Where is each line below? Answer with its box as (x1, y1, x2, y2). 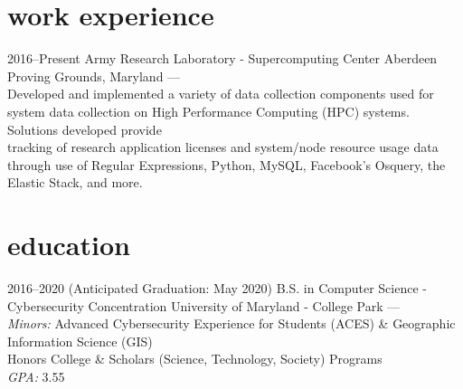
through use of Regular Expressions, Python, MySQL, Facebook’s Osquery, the (7, 155, 446, 174)
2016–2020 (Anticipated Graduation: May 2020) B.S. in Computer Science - (7, 279, 427, 297)
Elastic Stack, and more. (7, 173, 143, 192)
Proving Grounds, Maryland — (7, 66, 181, 85)
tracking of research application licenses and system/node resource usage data (7, 138, 439, 157)
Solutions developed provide (7, 119, 162, 138)
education (7, 226, 130, 263)
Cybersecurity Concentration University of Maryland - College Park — (7, 296, 401, 315)
